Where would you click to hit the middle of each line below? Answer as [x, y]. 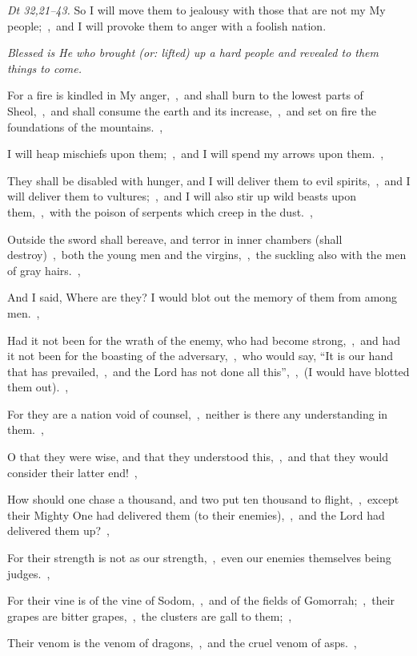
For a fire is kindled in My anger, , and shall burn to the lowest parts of [185, 95]
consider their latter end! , [72, 472]
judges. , [29, 573]
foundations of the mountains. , [85, 126]
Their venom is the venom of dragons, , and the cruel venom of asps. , [182, 643]
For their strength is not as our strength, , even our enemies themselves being [199, 558]
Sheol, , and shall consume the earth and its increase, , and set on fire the [192, 110]
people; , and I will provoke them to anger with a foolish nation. [167, 25]
